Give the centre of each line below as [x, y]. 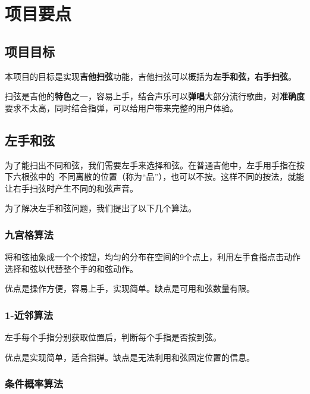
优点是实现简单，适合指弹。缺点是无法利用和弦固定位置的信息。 [130, 357]
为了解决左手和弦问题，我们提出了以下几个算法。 [101, 208]
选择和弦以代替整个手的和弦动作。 [71, 268]
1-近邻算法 [29, 315]
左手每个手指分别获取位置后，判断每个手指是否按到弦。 [113, 337]
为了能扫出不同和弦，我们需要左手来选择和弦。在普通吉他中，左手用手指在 [151, 165]
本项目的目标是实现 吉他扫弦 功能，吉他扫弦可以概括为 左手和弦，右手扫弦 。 [151, 76]
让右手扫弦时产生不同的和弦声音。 [71, 188]
